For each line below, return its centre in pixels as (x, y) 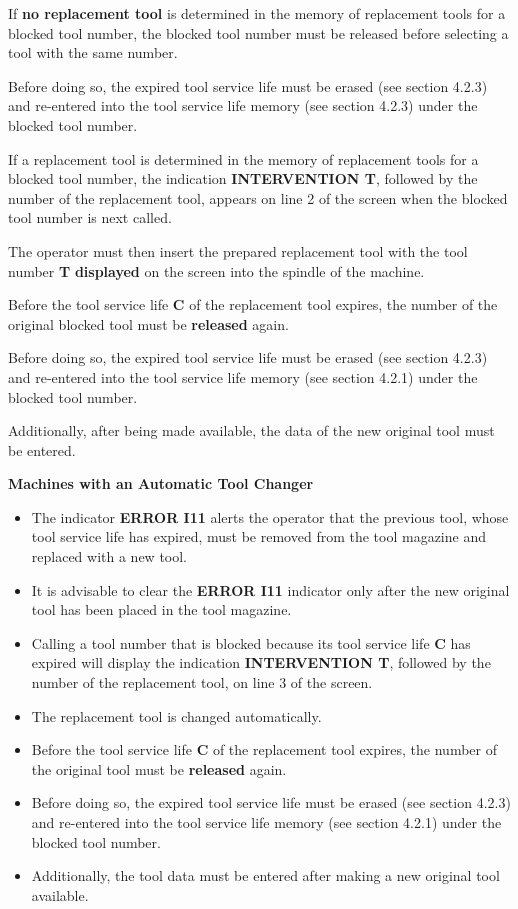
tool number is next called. (90, 217)
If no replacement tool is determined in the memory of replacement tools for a (257, 13)
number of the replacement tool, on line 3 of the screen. (202, 682)
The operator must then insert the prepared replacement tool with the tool (238, 250)
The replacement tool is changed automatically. (176, 715)
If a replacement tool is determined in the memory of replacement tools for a (243, 158)
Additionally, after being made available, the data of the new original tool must (251, 430)
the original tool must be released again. (159, 768)
